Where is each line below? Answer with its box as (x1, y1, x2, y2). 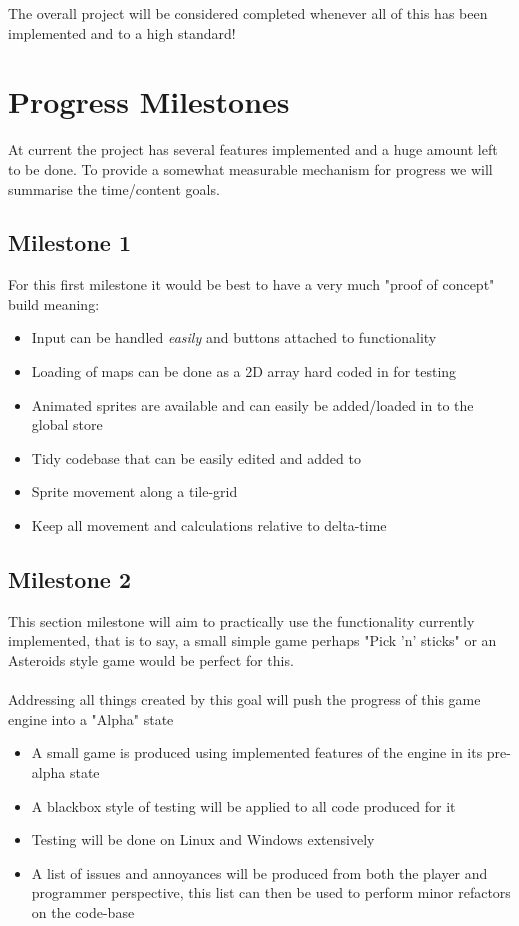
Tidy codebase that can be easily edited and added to (31, 447, 361, 468)
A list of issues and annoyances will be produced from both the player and (31, 862, 488, 883)
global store (31, 414, 103, 435)
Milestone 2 (8, 564, 131, 595)
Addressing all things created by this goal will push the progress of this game (8, 689, 481, 710)
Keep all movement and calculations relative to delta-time (31, 515, 387, 536)
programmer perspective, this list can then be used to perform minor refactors (31, 882, 511, 903)
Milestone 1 (8, 227, 131, 258)
